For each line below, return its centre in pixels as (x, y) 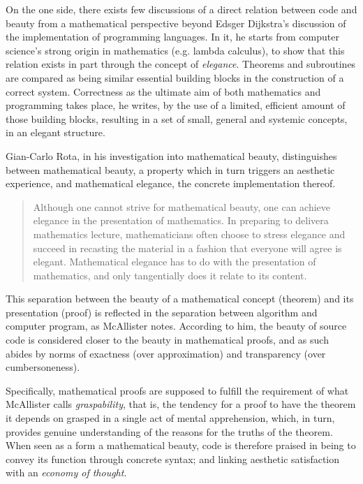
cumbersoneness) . (43, 367)
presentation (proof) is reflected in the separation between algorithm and (162, 312)
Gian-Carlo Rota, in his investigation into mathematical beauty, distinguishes (171, 155)
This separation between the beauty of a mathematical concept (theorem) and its (180, 299)
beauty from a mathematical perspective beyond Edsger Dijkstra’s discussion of (176, 23)
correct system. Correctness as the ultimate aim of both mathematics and (163, 91)
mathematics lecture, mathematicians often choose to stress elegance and (189, 234)
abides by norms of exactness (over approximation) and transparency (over (166, 353)
